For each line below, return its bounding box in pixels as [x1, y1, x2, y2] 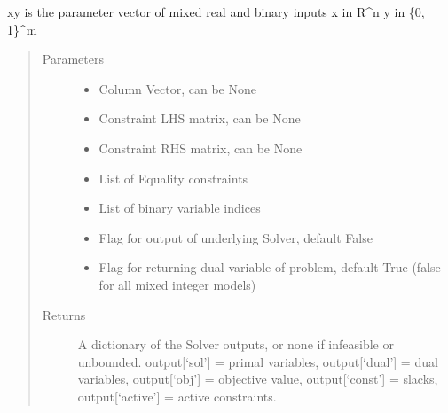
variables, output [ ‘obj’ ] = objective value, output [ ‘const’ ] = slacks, [77, 370, 438, 388]
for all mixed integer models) [98, 275, 256, 293]
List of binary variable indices [98, 199, 261, 217]
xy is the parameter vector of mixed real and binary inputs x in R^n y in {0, [7, 3, 425, 20]
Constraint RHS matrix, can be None [98, 138, 303, 157]
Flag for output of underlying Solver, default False [98, 228, 373, 246]
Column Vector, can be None [98, 79, 256, 97]
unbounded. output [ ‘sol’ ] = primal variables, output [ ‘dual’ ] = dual [77, 352, 438, 370]
